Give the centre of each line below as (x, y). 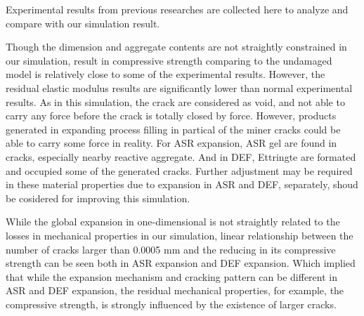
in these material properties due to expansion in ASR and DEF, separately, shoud (182, 184)
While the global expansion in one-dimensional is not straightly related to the (173, 222)
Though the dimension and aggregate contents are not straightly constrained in (176, 47)
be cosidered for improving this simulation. (98, 198)
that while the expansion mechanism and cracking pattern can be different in (171, 276)
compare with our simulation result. (83, 23)
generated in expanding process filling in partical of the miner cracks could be (173, 129)
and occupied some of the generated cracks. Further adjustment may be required (179, 170)
